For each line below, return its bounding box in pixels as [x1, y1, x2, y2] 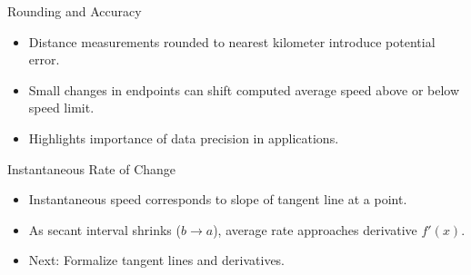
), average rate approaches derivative [213, 220, 417, 239]
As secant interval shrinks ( [28, 220, 181, 239]
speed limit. [28, 98, 95, 117]
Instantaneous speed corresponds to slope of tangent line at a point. [28, 190, 407, 209]
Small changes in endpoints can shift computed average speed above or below [28, 80, 460, 99]
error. [28, 50, 60, 69]
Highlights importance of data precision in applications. [28, 128, 339, 147]
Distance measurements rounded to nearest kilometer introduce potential [28, 32, 436, 51]
